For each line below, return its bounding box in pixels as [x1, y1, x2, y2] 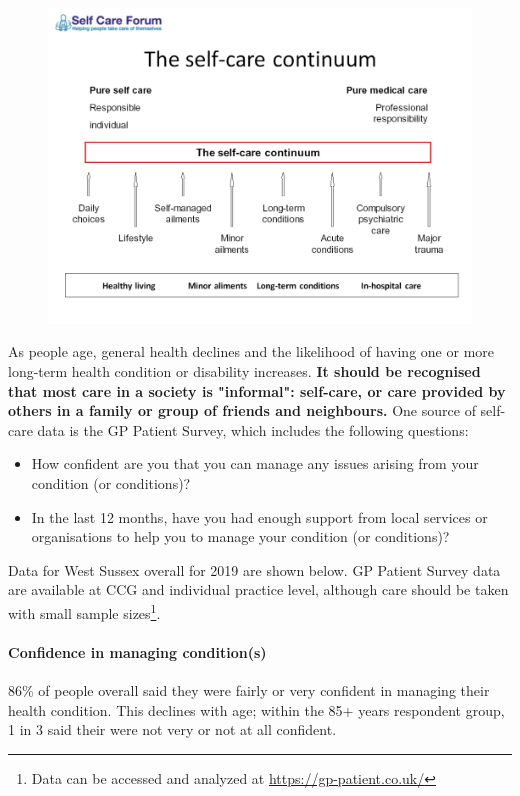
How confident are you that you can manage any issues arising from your [31, 453, 479, 474]
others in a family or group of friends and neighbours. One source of [8, 400, 476, 421]
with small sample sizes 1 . [8, 600, 161, 623]
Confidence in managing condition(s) [8, 641, 267, 662]
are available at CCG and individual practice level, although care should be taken [8, 579, 509, 600]
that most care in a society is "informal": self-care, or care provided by [8, 380, 506, 401]
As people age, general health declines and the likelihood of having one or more [8, 341, 494, 362]
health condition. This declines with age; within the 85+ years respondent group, [8, 699, 505, 720]
